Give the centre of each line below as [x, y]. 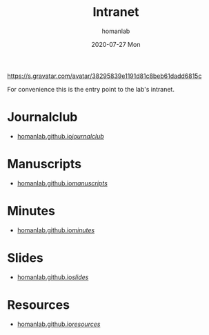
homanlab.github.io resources [59, 324]
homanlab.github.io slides [53, 277]
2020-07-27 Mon [116, 44]
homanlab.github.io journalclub [61, 136]
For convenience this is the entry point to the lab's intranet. [91, 89]
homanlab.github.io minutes [56, 230]
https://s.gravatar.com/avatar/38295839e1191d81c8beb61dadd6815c [104, 76]
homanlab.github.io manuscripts [62, 183]
